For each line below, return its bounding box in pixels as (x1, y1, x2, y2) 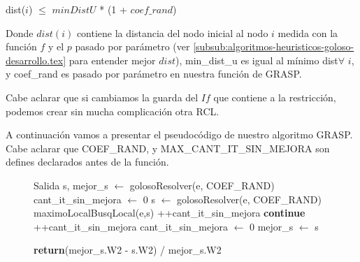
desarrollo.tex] (6, 52, 66, 67)
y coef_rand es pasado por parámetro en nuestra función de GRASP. (6, 66, 302, 81)
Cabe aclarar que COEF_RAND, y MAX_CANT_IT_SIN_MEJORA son (6, 140, 330, 155)
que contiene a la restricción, (213, 89, 336, 104)
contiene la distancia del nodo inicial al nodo (76, 25, 268, 40)
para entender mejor (69, 52, 156, 67)
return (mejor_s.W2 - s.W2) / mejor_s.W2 (34, 242, 222, 257)
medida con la (278, 25, 338, 40)
